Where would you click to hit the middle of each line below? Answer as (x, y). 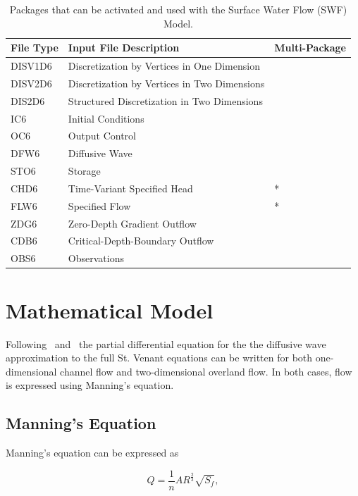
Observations (96, 258)
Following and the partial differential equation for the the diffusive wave (166, 343)
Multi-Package (310, 48)
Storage (84, 171)
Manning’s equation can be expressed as (92, 453)
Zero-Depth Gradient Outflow (132, 223)
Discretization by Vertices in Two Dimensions (166, 83)
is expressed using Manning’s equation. (90, 385)
